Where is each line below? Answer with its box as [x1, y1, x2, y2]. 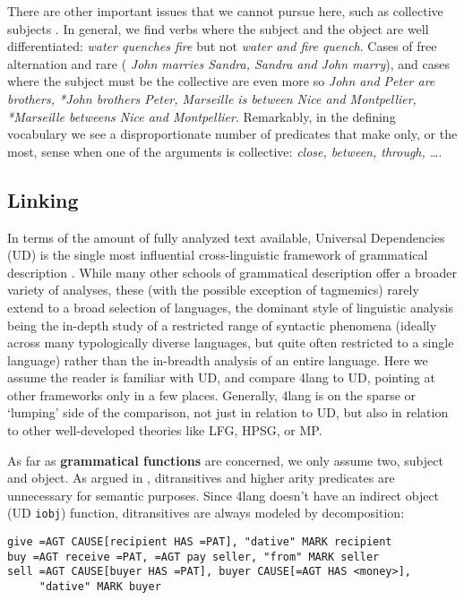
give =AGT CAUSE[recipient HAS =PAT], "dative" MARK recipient [7, 536, 392, 549]
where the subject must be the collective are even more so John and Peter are [7, 72, 435, 90]
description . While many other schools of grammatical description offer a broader [7, 262, 457, 281]
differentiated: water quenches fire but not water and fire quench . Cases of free [7, 37, 437, 56]
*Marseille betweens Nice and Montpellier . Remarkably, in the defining [7, 107, 396, 125]
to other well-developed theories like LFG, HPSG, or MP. [7, 421, 322, 440]
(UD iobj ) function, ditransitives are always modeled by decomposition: [7, 503, 405, 522]
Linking [7, 185, 79, 213]
